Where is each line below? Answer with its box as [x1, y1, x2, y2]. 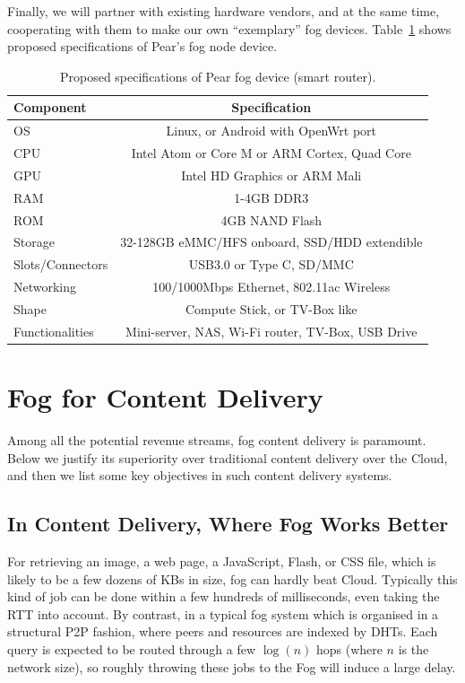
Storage [13, 232, 55, 251]
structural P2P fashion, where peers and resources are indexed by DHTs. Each [7, 622, 438, 641]
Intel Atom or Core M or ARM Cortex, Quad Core [131, 144, 411, 162]
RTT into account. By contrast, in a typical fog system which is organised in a [7, 604, 439, 623]
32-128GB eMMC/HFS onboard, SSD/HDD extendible [120, 232, 423, 251]
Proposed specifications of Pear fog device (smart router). [59, 66, 376, 85]
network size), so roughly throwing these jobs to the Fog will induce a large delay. [7, 657, 456, 676]
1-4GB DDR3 [234, 188, 309, 206]
